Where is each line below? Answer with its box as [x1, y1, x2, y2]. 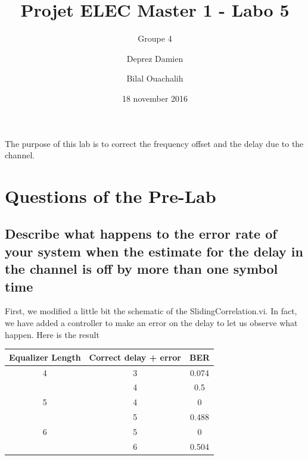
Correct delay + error [89, 351, 181, 363]
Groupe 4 [138, 32, 172, 45]
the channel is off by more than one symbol [5, 259, 278, 278]
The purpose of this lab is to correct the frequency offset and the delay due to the [5, 137, 304, 149]
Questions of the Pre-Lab [5, 183, 216, 208]
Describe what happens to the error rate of [5, 224, 277, 243]
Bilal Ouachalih [126, 72, 183, 85]
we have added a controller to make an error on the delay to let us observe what [5, 317, 298, 329]
